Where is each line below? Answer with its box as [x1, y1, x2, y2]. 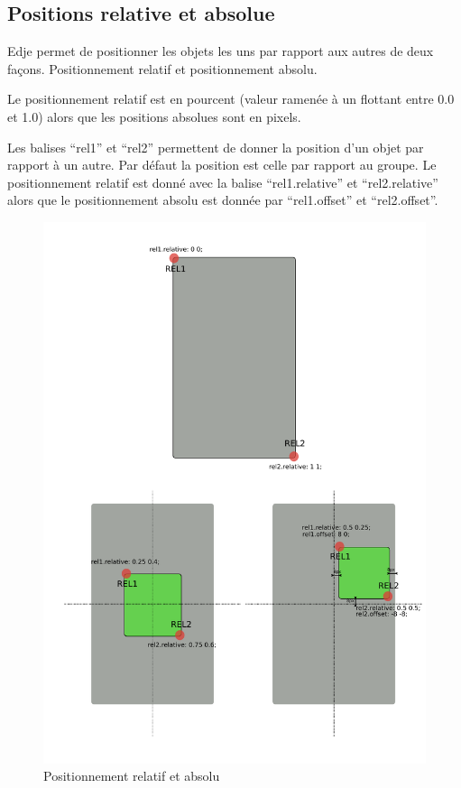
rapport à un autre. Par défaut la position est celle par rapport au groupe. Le [7, 155, 437, 174]
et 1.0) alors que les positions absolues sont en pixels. [7, 107, 301, 125]
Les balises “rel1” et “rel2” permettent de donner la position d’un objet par [7, 137, 424, 156]
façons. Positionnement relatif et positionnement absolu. [7, 59, 318, 78]
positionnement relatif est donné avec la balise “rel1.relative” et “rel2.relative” [7, 172, 438, 191]
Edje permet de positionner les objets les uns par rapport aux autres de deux [7, 42, 434, 60]
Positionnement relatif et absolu [43, 766, 220, 785]
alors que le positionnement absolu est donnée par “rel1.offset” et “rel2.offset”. [7, 190, 438, 209]
